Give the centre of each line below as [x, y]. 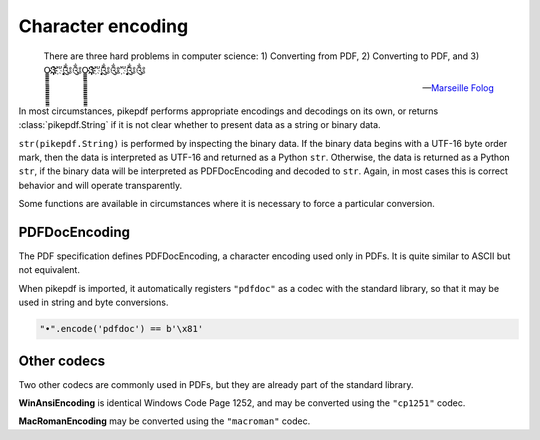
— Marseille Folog [457, 88]
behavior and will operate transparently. [100, 185]
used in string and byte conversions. [93, 302]
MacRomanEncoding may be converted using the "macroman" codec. [164, 421]
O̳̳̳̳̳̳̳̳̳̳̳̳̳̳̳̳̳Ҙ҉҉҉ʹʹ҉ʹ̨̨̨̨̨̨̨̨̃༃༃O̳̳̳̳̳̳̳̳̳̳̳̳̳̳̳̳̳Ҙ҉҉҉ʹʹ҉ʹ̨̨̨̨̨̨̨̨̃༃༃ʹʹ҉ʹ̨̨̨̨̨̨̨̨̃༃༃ [94, 69]
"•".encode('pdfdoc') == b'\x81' [121, 329]
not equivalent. [49, 270]
